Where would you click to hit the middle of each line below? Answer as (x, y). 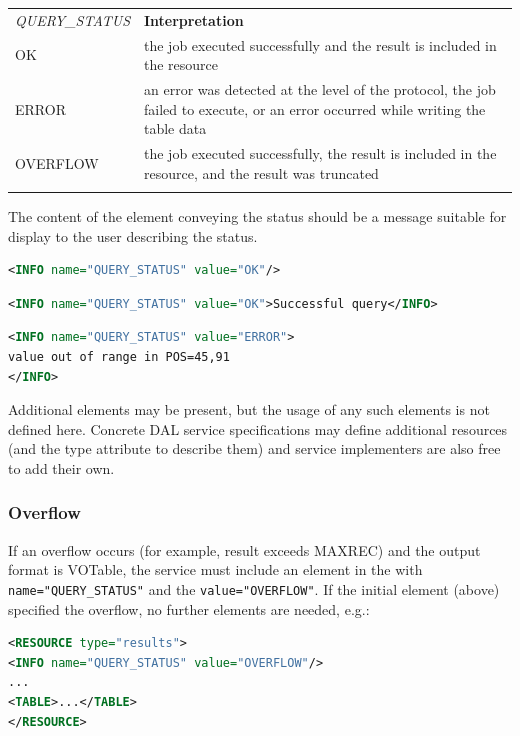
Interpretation (194, 19)
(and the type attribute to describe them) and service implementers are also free (254, 448)
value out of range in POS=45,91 (119, 356)
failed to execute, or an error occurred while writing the (315, 108)
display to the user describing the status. (133, 235)
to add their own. (61, 467)
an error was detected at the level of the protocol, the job (320, 89)
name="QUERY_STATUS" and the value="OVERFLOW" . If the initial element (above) (254, 588)
